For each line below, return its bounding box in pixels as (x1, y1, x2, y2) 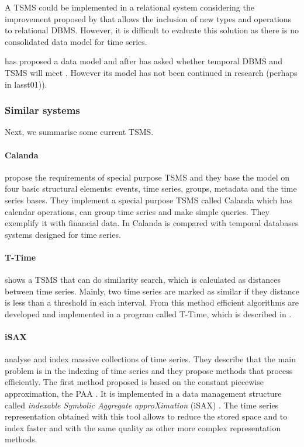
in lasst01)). (5, 78, 47, 90)
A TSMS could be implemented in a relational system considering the (5, 1, 254, 13)
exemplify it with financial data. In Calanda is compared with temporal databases (5, 217, 299, 229)
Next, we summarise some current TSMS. (5, 126, 154, 138)
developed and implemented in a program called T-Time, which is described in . (5, 307, 292, 320)
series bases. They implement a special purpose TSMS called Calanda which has (5, 193, 292, 206)
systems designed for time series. (5, 228, 121, 240)
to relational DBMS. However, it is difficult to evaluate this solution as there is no (5, 24, 299, 36)
